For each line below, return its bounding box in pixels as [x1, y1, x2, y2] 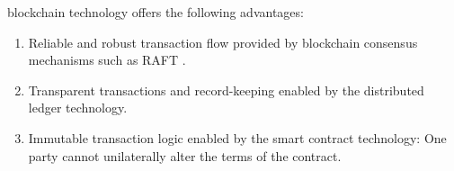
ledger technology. [28, 98, 128, 117]
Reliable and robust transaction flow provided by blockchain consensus [28, 32, 418, 51]
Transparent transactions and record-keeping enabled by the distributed [28, 80, 424, 99]
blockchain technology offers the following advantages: [7, 3, 304, 21]
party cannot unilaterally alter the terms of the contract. [28, 146, 342, 165]
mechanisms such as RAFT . [28, 50, 186, 69]
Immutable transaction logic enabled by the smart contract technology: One [28, 128, 447, 147]
